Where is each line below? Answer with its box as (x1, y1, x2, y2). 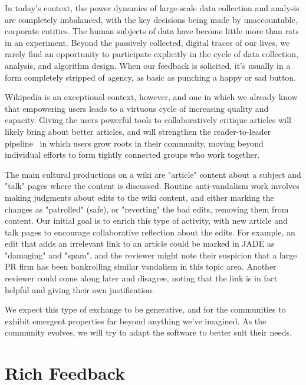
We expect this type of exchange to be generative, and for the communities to (5, 303, 286, 316)
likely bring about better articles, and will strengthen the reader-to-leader (5, 125, 271, 137)
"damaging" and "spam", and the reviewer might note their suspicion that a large (5, 248, 297, 261)
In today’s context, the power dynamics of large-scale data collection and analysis (5, 2, 300, 14)
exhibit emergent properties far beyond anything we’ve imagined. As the (5, 314, 266, 327)
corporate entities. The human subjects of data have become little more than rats (5, 25, 299, 37)
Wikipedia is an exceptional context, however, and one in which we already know (5, 91, 298, 103)
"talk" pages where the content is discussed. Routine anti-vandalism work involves (5, 180, 300, 192)
